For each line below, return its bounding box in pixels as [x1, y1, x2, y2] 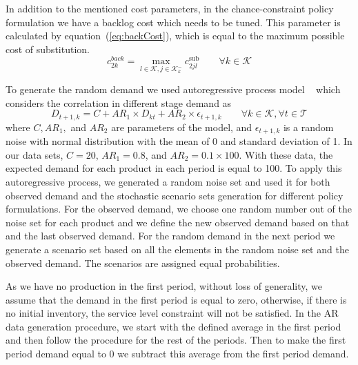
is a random [283, 119, 334, 134]
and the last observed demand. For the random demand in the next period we [6, 228, 335, 243]
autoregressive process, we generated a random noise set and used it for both [6, 174, 330, 188]
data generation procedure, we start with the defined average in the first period [6, 319, 341, 333]
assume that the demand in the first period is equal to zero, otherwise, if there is [6, 292, 347, 306]
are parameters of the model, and [111, 119, 252, 134]
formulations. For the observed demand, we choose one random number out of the [6, 201, 352, 216]
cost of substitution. [6, 41, 90, 56]
